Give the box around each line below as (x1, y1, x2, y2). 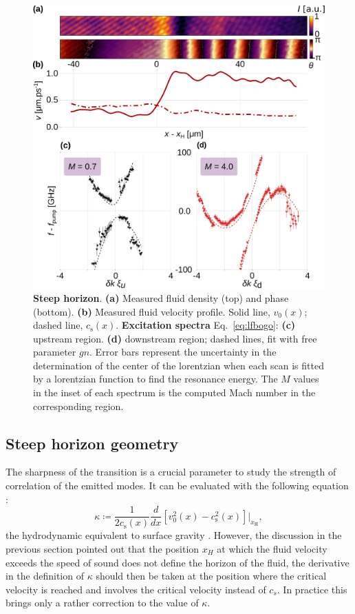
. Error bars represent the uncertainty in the (89, 345, 277, 359)
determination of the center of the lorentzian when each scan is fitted (33, 358, 324, 372)
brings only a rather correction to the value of (6, 595, 199, 610)
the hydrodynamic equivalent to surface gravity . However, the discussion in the (6, 528, 342, 542)
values (293, 371, 319, 386)
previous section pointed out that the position (6, 541, 200, 555)
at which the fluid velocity (217, 541, 327, 555)
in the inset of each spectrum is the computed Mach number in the (33, 385, 316, 400)
